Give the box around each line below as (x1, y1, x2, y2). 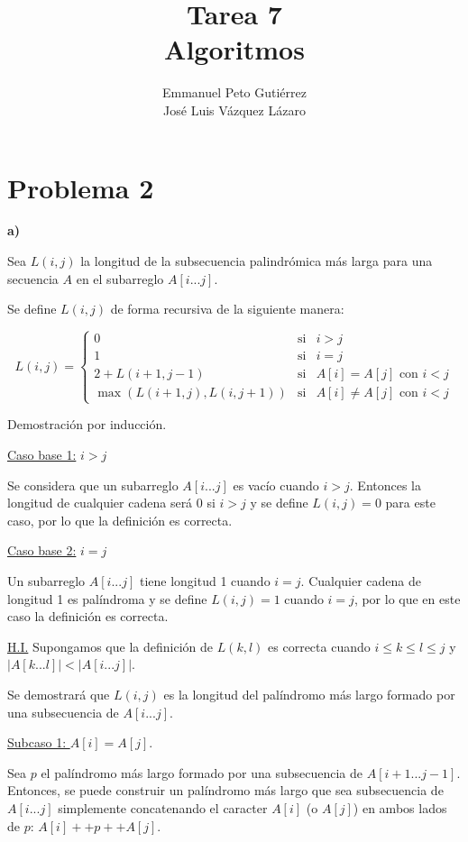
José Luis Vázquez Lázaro (163, 100, 306, 119)
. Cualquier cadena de (300, 572, 422, 590)
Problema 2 (7, 169, 154, 206)
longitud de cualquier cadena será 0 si (7, 493, 216, 512)
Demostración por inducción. (7, 415, 167, 434)
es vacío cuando (233, 475, 319, 494)
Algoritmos (164, 31, 305, 68)
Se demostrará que (7, 684, 110, 703)
